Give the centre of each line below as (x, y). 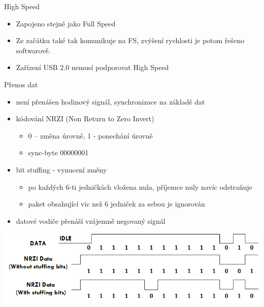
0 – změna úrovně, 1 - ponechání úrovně (90, 135)
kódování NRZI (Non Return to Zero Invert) (85, 118)
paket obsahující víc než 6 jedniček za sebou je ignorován (117, 204)
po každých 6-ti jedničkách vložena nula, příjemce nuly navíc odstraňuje (140, 186)
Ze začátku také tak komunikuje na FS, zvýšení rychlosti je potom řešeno (130, 40)
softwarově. (33, 50)
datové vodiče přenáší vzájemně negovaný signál (91, 220)
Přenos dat (21, 84)
